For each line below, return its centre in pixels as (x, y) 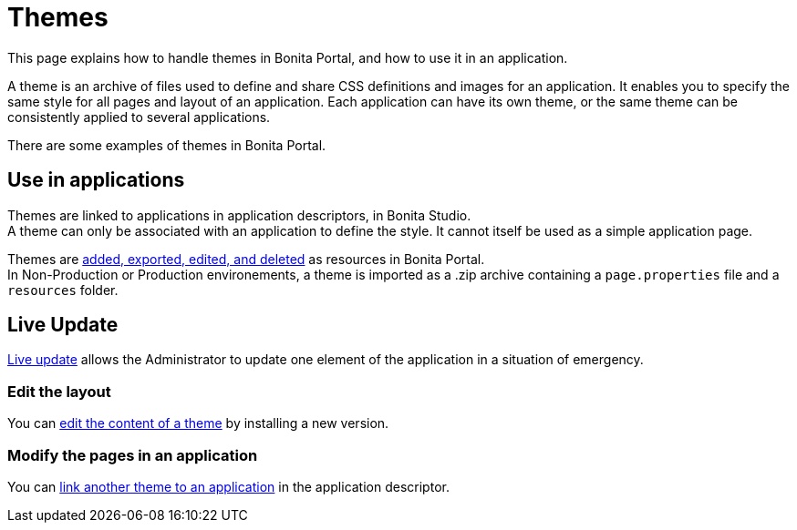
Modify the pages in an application (133, 455)
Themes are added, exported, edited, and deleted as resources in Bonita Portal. (246, 259)
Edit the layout (59, 391)
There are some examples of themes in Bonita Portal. (167, 145)
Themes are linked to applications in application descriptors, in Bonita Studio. (239, 215)
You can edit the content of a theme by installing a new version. (198, 423)
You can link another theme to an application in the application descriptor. (228, 486)
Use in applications (96, 180)
